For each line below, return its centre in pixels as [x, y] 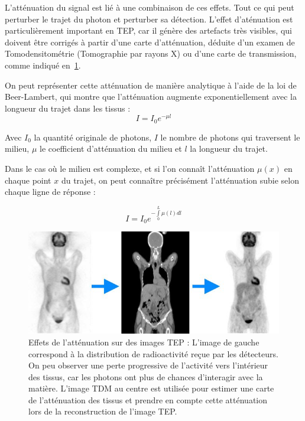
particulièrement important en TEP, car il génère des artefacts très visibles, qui [148, 30]
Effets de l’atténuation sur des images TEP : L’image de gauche [144, 342]
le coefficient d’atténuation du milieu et [111, 149]
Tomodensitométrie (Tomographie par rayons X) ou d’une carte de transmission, [151, 53]
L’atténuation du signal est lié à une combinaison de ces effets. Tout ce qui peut [150, 7]
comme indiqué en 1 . [43, 65]
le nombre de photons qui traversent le [230, 137]
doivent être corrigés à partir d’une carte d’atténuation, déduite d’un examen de [150, 42]
